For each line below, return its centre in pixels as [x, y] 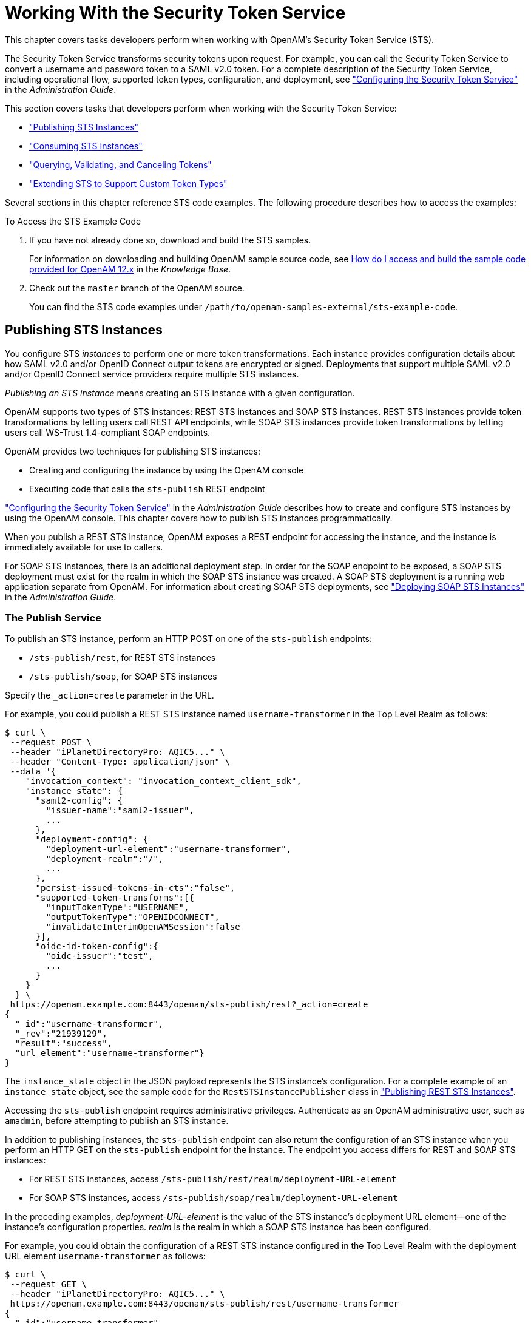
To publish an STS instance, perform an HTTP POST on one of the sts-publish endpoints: [189, 639]
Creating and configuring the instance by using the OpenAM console [167, 470]
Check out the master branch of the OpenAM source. [137, 288]
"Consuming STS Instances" [86, 146]
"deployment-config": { [92, 840]
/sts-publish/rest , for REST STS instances [123, 658]
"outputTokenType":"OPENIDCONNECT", [133, 917]
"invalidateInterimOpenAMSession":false [143, 927]
